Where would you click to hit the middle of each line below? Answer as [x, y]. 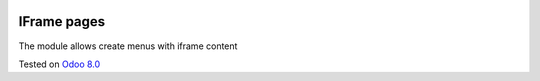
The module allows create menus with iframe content [128, 46]
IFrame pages [62, 21]
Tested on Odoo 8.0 [59, 64]
